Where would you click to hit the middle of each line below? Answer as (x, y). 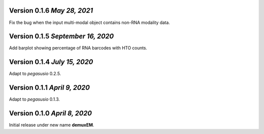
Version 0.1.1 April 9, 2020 (49, 88)
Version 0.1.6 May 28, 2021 (51, 11)
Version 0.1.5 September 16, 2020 (62, 36)
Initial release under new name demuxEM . (52, 125)
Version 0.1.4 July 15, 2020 (51, 62)
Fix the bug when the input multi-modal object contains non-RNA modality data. (89, 22)
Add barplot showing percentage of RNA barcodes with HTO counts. (78, 48)
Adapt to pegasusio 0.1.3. (34, 99)
